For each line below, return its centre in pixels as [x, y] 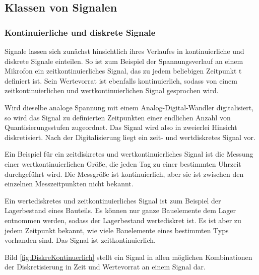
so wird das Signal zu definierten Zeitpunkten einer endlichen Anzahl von [118, 117]
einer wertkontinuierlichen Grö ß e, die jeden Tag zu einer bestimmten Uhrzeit [123, 163]
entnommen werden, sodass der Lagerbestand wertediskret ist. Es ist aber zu [123, 220]
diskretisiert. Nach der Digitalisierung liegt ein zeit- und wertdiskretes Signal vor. [130, 137]
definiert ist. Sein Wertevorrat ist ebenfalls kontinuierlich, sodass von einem [121, 80]
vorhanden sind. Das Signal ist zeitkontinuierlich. [80, 240]
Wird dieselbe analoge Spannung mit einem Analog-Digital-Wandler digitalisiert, [129, 107]
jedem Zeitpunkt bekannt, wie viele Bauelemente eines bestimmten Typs [117, 230]
